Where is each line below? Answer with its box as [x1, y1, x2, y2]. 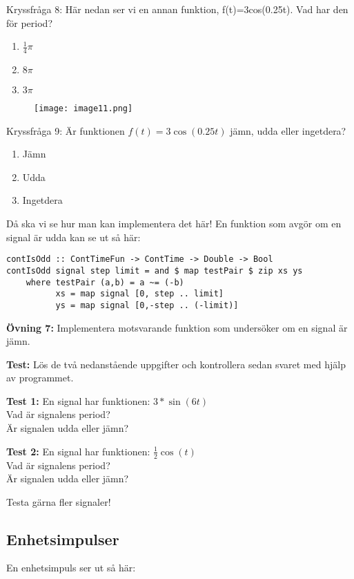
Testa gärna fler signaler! [6, 494, 111, 509]
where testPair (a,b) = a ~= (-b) [26, 277, 184, 287]
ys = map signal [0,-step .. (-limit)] [55, 300, 239, 310]
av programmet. [6, 370, 74, 385]
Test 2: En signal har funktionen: [6, 444, 150, 458]
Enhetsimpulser [6, 528, 119, 549]
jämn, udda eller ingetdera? [230, 123, 346, 137]
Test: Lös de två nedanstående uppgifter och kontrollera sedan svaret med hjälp [6, 357, 346, 371]
